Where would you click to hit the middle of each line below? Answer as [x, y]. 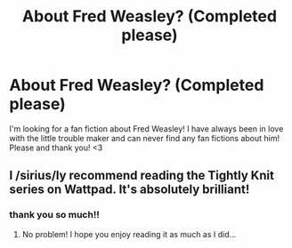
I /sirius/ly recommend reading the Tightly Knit [142, 176]
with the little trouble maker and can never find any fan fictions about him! [145, 138]
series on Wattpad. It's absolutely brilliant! [130, 190]
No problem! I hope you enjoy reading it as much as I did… [129, 234]
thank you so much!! [54, 215]
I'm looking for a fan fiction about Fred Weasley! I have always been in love [146, 128]
